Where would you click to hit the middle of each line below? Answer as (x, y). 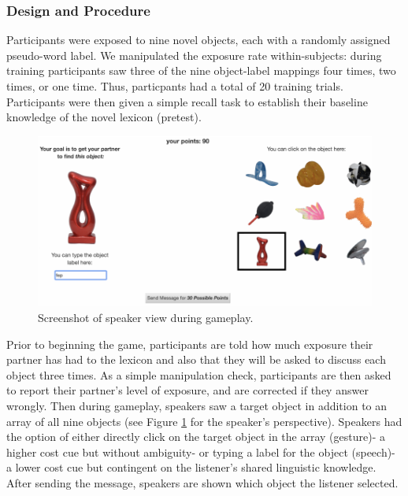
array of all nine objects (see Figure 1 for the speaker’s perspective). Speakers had (204, 421)
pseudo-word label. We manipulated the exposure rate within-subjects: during (194, 55)
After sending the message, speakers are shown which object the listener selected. (202, 483)
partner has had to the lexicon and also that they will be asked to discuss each (196, 359)
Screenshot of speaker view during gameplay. (146, 318)
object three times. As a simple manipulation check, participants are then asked (199, 374)
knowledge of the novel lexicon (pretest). (104, 117)
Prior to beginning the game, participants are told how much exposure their (190, 344)
